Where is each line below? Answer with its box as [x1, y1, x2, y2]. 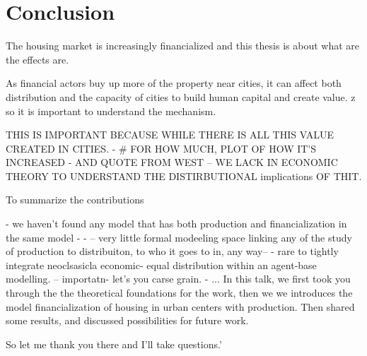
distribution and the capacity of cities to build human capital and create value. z [6, 89, 356, 104]
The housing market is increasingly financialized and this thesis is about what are [6, 38, 359, 53]
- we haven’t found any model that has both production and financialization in [6, 216, 347, 231]
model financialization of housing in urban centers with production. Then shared [6, 299, 355, 314]
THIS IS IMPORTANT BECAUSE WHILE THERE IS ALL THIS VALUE [6, 127, 334, 142]
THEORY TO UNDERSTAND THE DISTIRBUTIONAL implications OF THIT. [6, 168, 362, 183]
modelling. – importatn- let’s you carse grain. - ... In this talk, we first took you [6, 271, 351, 286]
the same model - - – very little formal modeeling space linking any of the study [6, 230, 352, 244]
